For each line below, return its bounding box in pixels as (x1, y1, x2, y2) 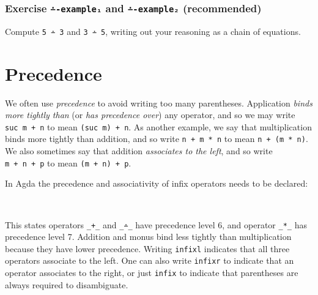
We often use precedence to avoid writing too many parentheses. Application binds (5, 96, 312, 109)
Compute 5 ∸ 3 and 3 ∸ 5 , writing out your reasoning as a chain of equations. (5, 24, 301, 37)
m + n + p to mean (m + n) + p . (5, 156, 131, 169)
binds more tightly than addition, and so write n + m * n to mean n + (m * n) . (5, 132, 308, 145)
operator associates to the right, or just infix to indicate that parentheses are (5, 266, 298, 279)
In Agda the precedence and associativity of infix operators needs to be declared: (5, 177, 308, 190)
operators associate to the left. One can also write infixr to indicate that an (5, 254, 294, 267)
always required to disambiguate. (5, 278, 128, 291)
